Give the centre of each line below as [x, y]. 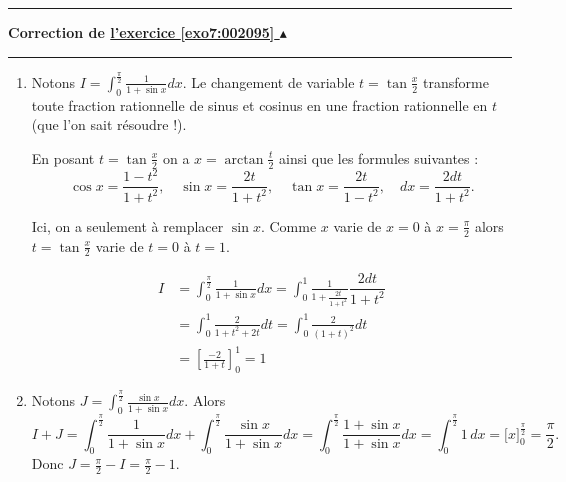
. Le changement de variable [268, 81]
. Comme [288, 225]
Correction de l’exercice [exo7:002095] [141, 32]
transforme [456, 81]
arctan [244, 159]
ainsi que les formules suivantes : [378, 157]
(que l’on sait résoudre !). [109, 124]
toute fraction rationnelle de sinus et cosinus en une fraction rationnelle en [259, 104]
